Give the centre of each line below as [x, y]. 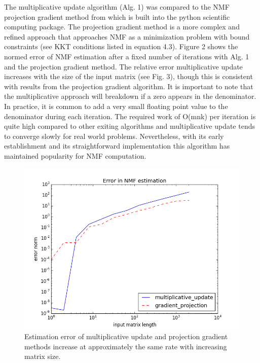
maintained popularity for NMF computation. [75, 155]
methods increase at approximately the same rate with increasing [126, 346]
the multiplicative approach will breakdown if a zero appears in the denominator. [130, 96]
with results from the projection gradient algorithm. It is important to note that [129, 86]
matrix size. [43, 356]
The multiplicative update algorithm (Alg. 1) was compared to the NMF [117, 7]
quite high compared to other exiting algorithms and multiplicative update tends [129, 126]
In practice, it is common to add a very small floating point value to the [116, 106]
